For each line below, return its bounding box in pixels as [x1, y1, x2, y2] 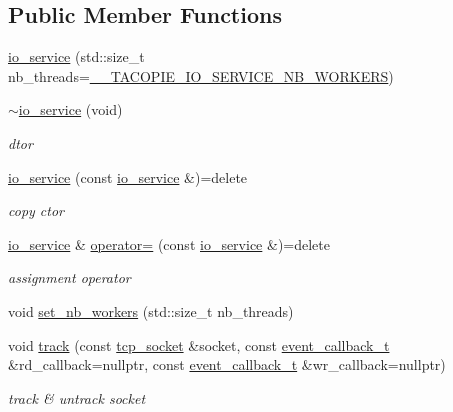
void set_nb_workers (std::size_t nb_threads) [8, 300, 294, 321]
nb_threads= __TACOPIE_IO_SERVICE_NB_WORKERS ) [8, 65, 394, 86]
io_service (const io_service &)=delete [8, 166, 248, 187]
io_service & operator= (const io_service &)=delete [8, 233, 330, 254]
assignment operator [8, 267, 131, 288]
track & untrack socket [8, 387, 146, 408]
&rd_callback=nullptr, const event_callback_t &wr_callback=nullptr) [8, 354, 446, 375]
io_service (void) [18, 99, 123, 120]
